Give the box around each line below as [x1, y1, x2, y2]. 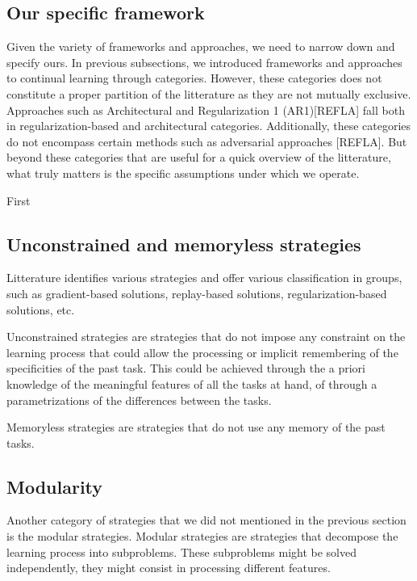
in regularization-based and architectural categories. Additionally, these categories [6, 117, 411, 134]
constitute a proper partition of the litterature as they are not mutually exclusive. [6, 85, 411, 102]
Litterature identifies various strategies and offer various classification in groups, [6, 269, 402, 286]
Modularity [6, 474, 103, 499]
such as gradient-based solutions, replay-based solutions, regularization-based [6, 284, 387, 301]
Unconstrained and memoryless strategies [6, 231, 361, 256]
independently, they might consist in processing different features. [6, 559, 331, 576]
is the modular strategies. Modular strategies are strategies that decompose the [6, 528, 398, 545]
